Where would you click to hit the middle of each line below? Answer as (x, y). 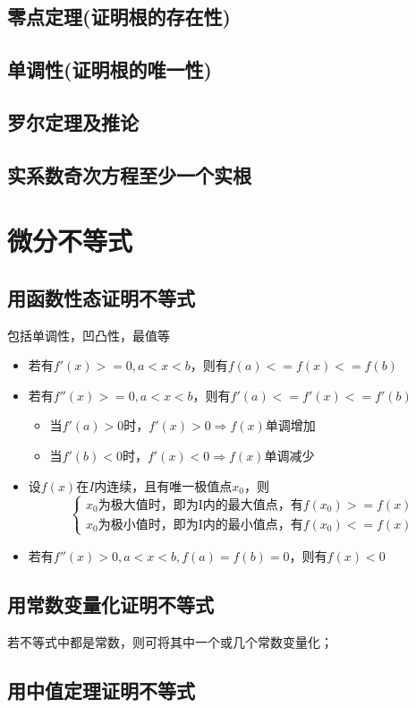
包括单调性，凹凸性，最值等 (89, 335)
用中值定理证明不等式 (101, 690)
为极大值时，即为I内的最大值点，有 (200, 505)
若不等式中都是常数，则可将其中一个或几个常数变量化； (170, 641)
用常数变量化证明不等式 (110, 604)
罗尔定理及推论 (73, 121)
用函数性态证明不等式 (101, 297)
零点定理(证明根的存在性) (119, 17)
